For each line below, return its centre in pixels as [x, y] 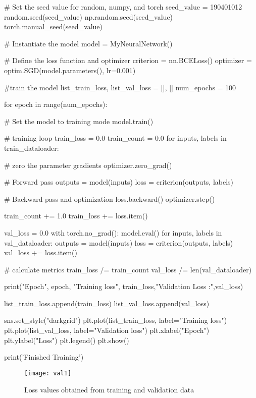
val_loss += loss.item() [41, 252]
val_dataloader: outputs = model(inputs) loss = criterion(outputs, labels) [119, 242]
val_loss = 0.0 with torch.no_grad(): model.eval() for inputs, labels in [113, 232]
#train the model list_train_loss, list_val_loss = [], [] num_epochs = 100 [120, 87]
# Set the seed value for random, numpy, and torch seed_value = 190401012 [123, 7]
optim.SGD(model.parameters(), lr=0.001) [70, 70]
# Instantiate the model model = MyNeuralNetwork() [88, 43]
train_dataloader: [32, 148]
